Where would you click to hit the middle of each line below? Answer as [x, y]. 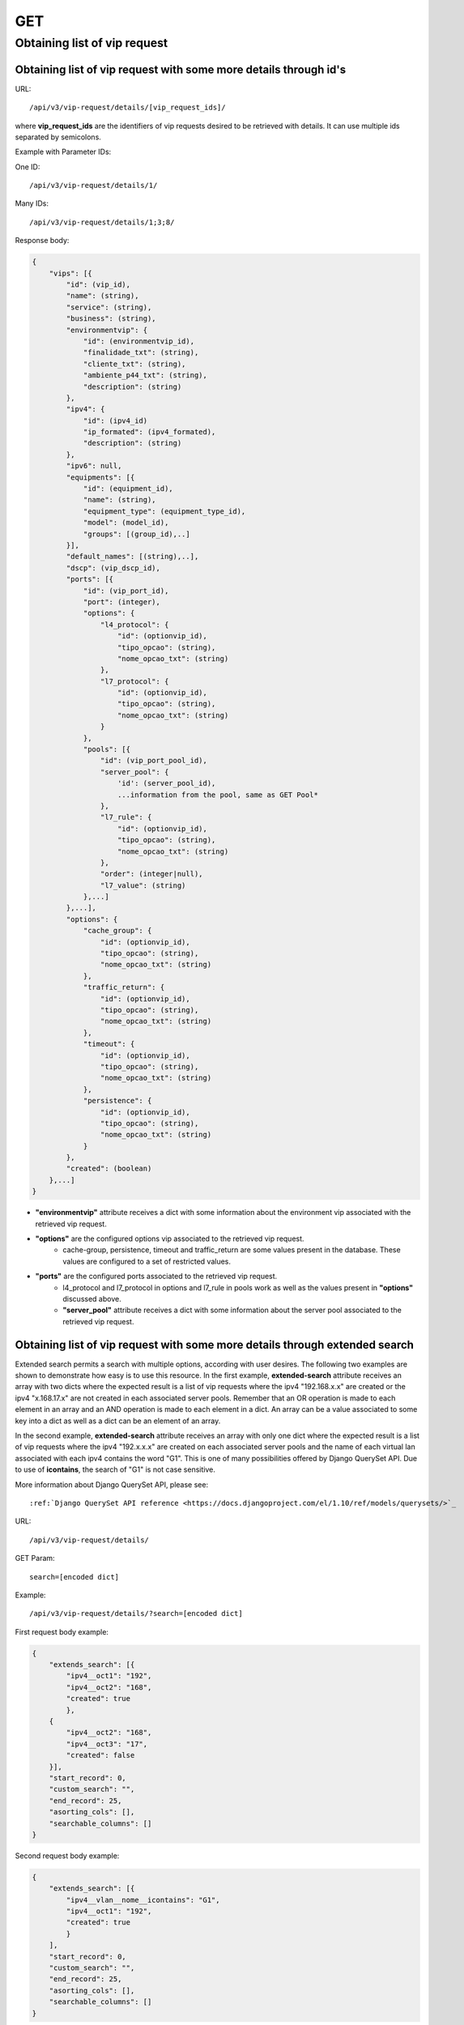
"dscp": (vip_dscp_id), [113, 568]
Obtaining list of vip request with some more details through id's [181, 69]
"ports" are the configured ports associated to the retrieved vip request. [156, 1277]
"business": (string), [111, 319]
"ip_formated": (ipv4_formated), [149, 432]
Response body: [42, 241]
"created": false [100, 1755]
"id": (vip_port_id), [126, 590]
